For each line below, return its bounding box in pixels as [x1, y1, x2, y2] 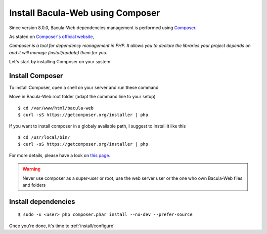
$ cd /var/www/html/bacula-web [18, 105, 94, 111]
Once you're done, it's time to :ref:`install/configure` [9, 223, 115, 229]
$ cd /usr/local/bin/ [18, 134, 70, 140]
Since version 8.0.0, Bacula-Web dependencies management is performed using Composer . [9, 25, 197, 31]
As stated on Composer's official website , [9, 34, 94, 39]
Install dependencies [9, 197, 75, 206]
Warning [22, 166, 41, 172]
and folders [22, 182, 46, 188]
